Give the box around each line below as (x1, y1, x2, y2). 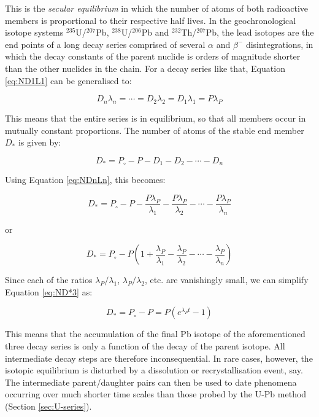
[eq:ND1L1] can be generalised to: (5, 74, 132, 87)
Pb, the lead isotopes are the (206, 26, 314, 39)
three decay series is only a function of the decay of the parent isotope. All (5, 340, 285, 353)
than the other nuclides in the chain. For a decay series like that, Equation (5, 61, 285, 74)
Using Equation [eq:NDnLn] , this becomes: (5, 173, 166, 186)
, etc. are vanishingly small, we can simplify (144, 273, 309, 286)
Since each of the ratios (5, 273, 93, 286)
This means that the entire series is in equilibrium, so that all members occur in (5, 111, 306, 124)
